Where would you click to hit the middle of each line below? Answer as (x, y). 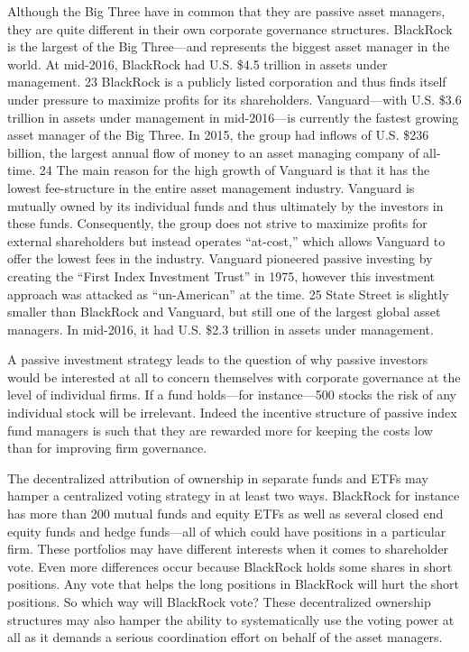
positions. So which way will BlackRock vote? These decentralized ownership (219, 601)
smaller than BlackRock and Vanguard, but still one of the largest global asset (224, 312)
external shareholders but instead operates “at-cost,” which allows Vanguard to (226, 240)
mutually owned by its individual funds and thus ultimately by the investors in (225, 205)
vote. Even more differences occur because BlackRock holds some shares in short (230, 566)
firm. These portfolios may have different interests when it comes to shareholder (228, 549)
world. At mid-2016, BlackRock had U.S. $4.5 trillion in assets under (198, 64)
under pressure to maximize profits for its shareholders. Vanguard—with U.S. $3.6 (234, 99)
